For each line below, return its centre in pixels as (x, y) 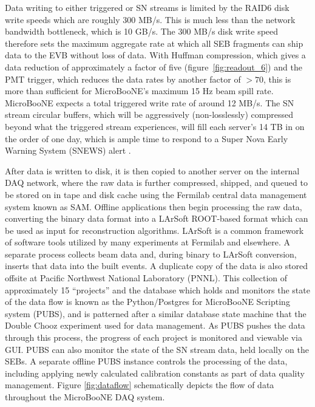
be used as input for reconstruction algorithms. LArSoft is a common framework (154, 230)
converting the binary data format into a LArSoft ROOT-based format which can (157, 218)
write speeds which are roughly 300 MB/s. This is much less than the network (150, 19)
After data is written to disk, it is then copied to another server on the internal (152, 170)
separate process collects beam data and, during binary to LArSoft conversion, (151, 254)
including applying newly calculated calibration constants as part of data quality (155, 373)
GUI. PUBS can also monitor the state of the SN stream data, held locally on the (157, 349)
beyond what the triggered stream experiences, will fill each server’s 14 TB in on (155, 126)
